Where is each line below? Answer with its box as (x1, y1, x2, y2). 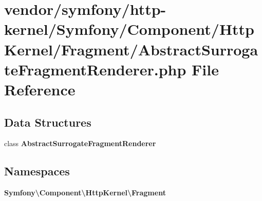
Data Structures (4, 114, 91, 130)
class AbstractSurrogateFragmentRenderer (4, 138, 156, 149)
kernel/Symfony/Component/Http (4, 18, 255, 39)
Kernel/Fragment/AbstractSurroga (4, 38, 258, 59)
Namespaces (4, 163, 70, 179)
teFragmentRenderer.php (4, 58, 186, 79)
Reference (4, 78, 76, 99)
